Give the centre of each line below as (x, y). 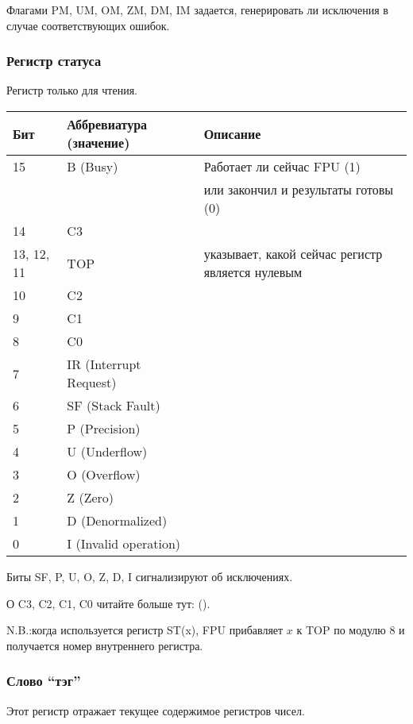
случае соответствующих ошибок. (88, 25)
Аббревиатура (107, 124)
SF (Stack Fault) (114, 405)
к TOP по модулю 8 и (351, 630)
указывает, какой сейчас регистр (293, 254)
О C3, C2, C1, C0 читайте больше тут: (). (108, 603)
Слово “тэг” (44, 681)
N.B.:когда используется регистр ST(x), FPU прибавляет (145, 630)
